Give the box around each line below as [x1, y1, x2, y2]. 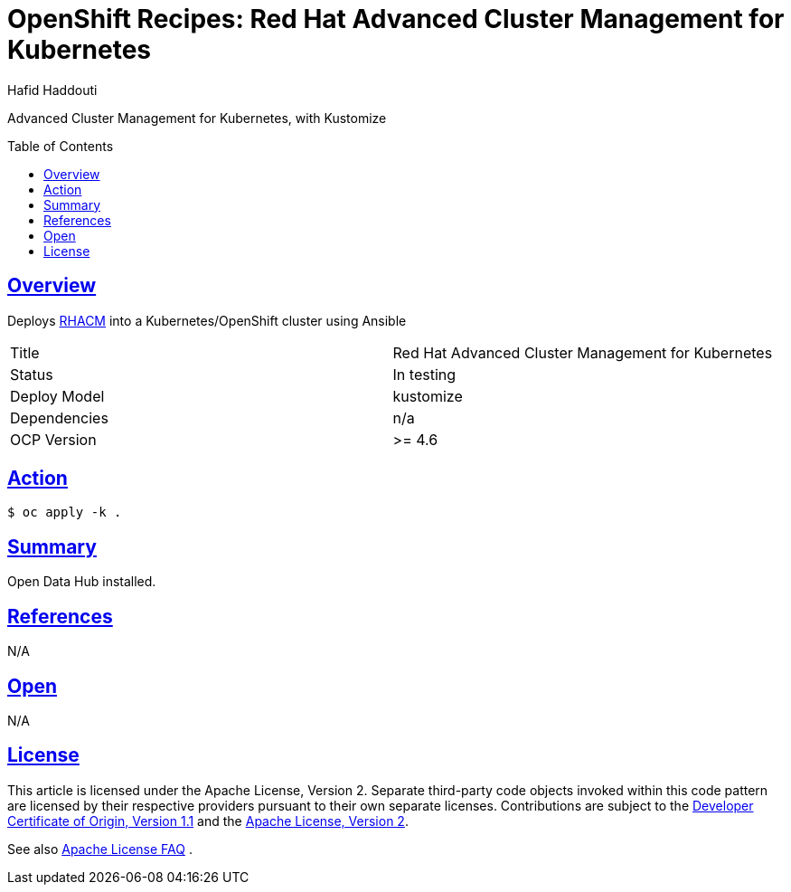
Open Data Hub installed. [7, 574, 156, 590]
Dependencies [10, 408, 108, 427]
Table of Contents [7, 138, 114, 154]
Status [10, 365, 53, 384]
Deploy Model [10, 386, 105, 405]
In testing [392, 365, 457, 384]
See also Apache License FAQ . [7, 840, 193, 857]
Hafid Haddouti [7, 81, 98, 98]
